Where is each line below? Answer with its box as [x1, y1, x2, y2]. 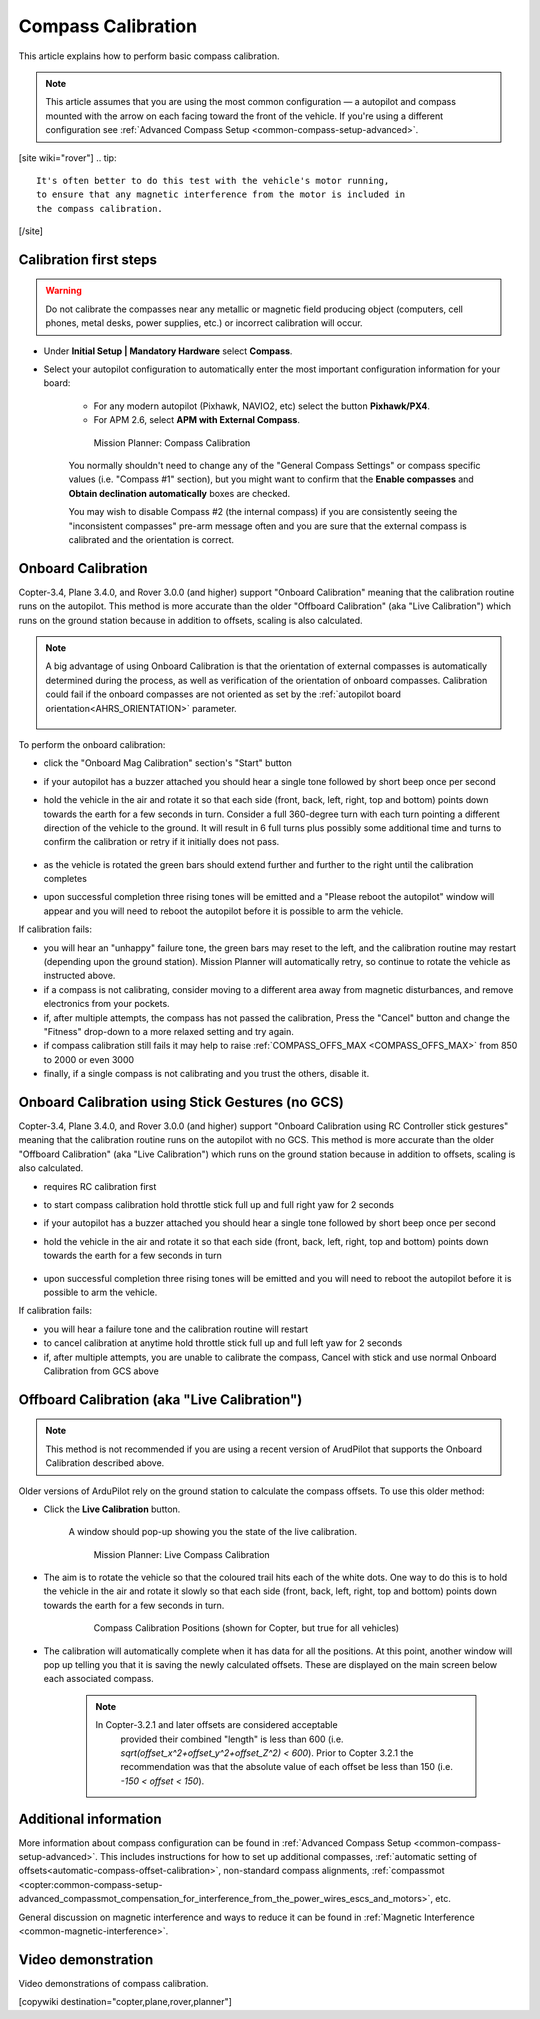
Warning [45, 285, 82, 297]
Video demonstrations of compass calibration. [18, 1977, 209, 1989]
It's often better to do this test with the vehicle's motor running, [36, 175, 390, 186]
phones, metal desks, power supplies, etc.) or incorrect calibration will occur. [45, 317, 364, 329]
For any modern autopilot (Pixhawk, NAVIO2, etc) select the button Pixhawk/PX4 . [93, 400, 430, 412]
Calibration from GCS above [43, 1365, 159, 1377]
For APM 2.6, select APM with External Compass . [93, 414, 300, 426]
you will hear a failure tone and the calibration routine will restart [43, 1323, 309, 1335]
